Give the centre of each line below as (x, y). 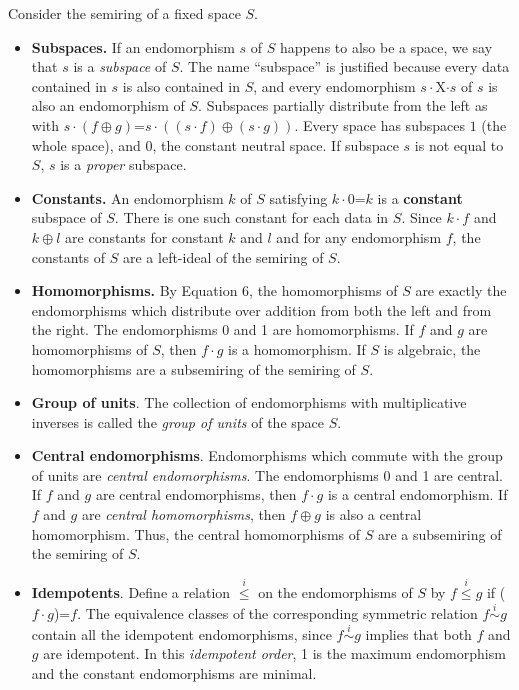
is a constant (420, 197)
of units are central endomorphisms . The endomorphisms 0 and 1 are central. (267, 474)
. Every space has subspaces (379, 124)
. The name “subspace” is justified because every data (344, 66)
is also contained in (181, 85)
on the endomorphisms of (335, 592)
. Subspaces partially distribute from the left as (343, 105)
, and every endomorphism (334, 85)
